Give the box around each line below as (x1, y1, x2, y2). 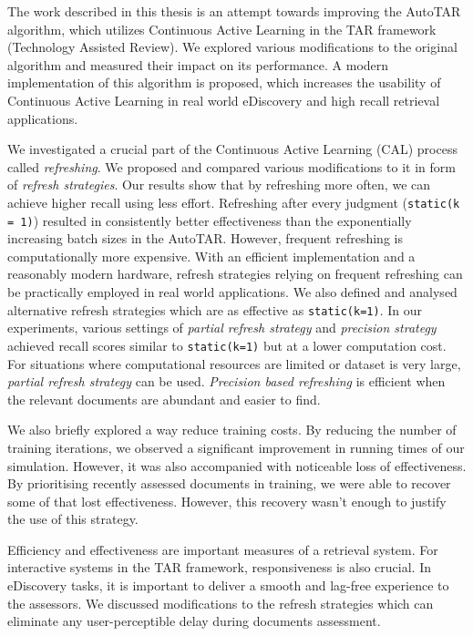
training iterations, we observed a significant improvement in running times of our (7, 437, 465, 456)
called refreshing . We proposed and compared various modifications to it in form (7, 157, 456, 176)
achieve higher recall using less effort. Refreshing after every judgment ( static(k (7, 192, 460, 211)
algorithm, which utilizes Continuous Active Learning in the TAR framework (7, 19, 437, 38)
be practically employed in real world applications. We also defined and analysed (7, 282, 458, 302)
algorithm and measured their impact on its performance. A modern (7, 55, 389, 74)
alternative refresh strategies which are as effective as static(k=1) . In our (7, 300, 422, 319)
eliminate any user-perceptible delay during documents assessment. (7, 611, 381, 631)
